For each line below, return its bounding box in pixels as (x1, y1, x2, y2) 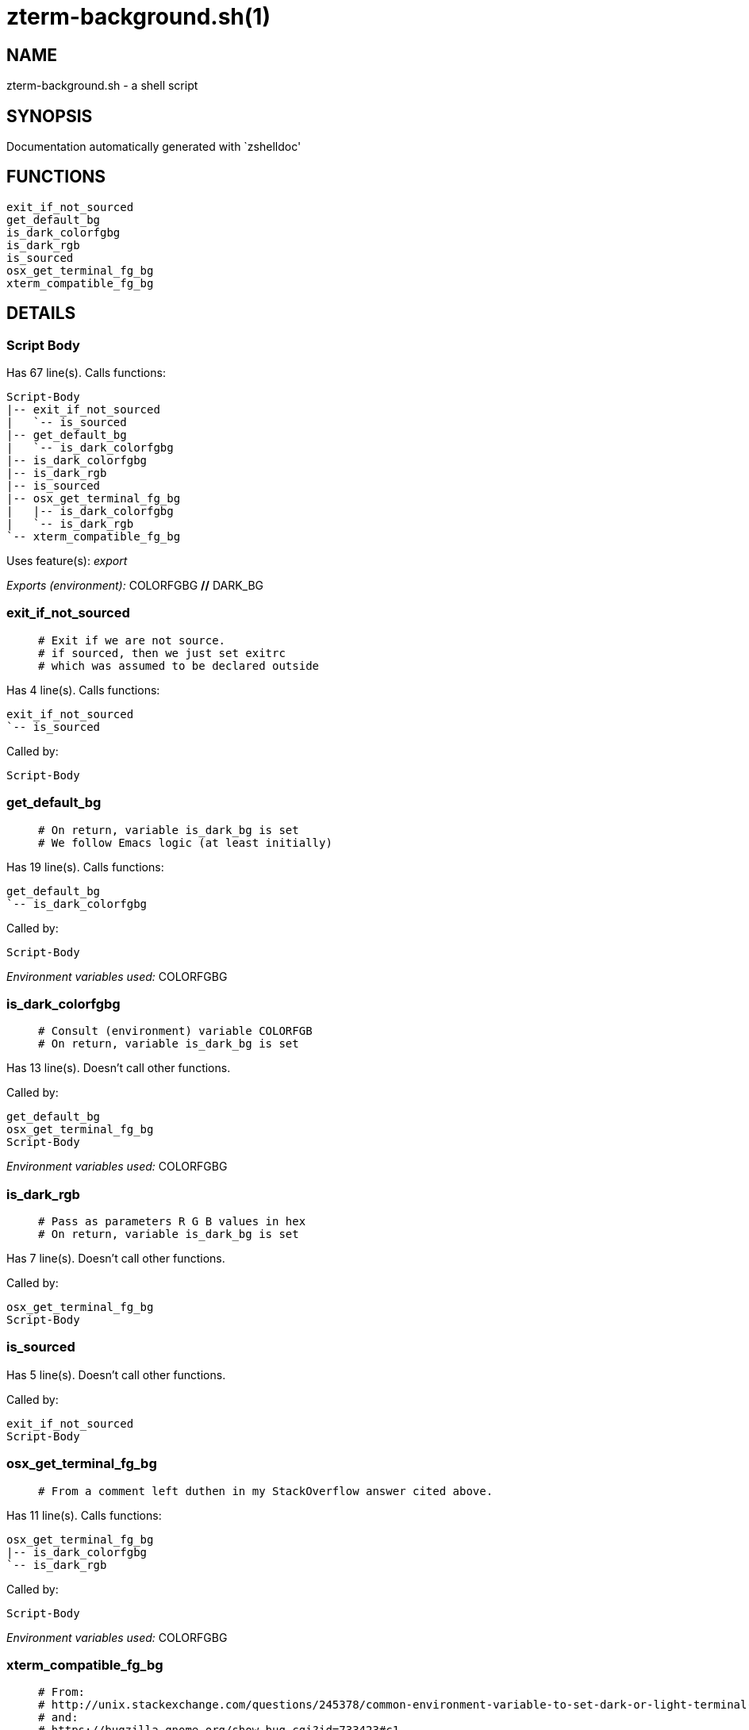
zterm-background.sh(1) (6, 3, 271, 30)
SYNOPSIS (6, 106, 93, 126)
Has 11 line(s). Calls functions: (6, 1508, 162, 1522)
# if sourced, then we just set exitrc (38, 646, 286, 659)
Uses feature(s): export (6, 554, 128, 568)
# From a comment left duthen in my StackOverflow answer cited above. (38, 1484, 494, 1497)
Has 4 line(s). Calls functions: (6, 682, 160, 697)
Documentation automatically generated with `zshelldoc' (6, 140, 302, 154)
